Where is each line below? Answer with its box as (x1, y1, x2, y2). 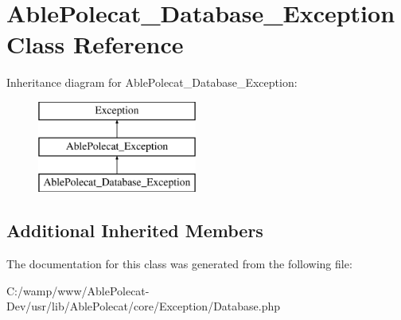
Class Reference (6, 28, 184, 60)
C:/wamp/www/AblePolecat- (6, 282, 150, 299)
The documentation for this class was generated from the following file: (6, 256, 352, 272)
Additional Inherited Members (6, 218, 263, 243)
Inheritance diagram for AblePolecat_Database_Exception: (6, 74, 298, 91)
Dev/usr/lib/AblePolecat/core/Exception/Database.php (6, 298, 281, 314)
